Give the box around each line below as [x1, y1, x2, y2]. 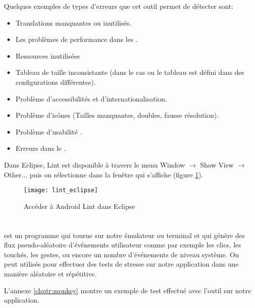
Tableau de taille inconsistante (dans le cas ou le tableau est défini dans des [15, 67, 245, 77]
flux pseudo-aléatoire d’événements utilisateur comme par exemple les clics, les [4, 240, 241, 250]
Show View [200, 159, 234, 170]
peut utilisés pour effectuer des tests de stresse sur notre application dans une [4, 259, 239, 269]
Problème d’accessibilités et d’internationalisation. [15, 93, 167, 103]
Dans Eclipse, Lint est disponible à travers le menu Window [4, 159, 185, 170]
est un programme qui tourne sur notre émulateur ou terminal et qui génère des [4, 230, 245, 240]
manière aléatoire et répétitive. [4, 268, 97, 278]
